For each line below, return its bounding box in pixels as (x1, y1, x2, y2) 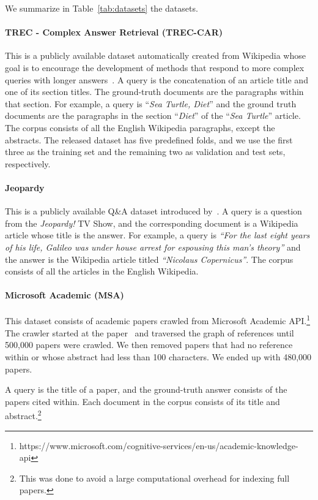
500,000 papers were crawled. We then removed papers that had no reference (5, 338, 293, 351)
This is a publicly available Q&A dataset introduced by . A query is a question (5, 205, 302, 218)
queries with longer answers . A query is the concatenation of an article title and (5, 73, 308, 86)
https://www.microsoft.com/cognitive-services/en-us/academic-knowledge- (19, 439, 298, 452)
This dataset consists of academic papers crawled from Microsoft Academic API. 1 (5, 312, 311, 327)
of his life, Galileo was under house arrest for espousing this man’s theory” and (5, 240, 301, 253)
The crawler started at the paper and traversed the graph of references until (5, 326, 294, 339)
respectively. (5, 157, 51, 170)
